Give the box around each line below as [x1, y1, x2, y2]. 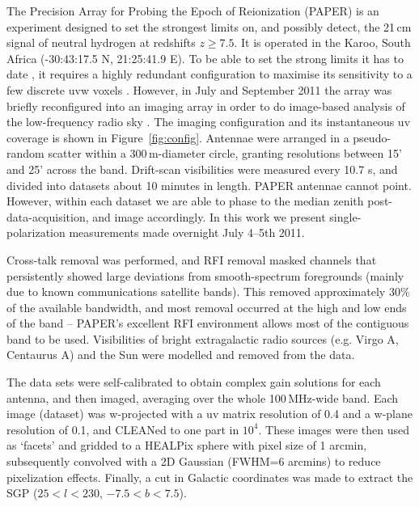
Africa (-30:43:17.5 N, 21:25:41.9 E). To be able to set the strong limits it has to [6, 49, 404, 66]
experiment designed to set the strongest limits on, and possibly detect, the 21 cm [6, 18, 412, 35]
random [6, 145, 44, 162]
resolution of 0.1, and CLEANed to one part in [6, 420, 239, 437]
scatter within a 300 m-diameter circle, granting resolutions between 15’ [48, 145, 402, 162]
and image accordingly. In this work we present [92, 208, 326, 225]
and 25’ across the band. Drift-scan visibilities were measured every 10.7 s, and [6, 160, 398, 177]
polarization [6, 224, 66, 241]
